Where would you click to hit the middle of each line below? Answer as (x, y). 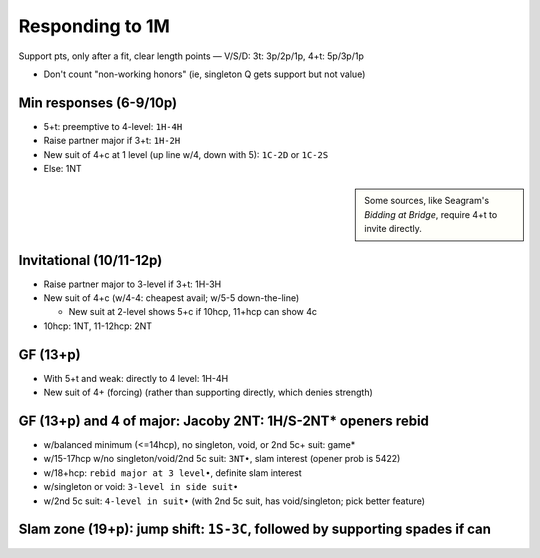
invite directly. (393, 229)
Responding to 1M (94, 26)
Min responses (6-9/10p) (98, 102)
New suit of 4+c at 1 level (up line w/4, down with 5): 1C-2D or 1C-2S (186, 154)
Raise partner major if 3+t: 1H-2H (112, 141)
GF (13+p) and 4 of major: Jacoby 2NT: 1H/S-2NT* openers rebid (224, 420)
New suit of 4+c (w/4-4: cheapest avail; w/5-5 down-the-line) (171, 298)
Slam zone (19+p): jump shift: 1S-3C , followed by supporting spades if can (255, 529)
